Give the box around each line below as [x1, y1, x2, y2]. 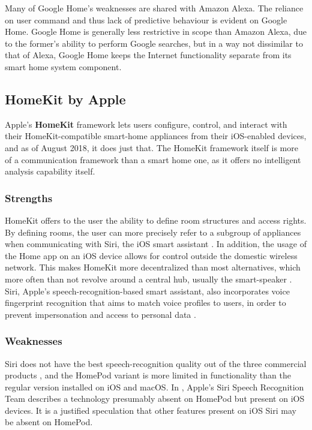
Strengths [5, 190, 53, 205]
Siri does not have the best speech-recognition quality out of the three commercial [5, 357, 307, 369]
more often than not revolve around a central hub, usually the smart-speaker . [5, 272, 292, 285]
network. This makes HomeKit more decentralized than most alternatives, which [5, 261, 301, 273]
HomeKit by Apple [5, 89, 126, 108]
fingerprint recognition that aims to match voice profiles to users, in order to [5, 296, 286, 309]
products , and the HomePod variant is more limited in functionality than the [5, 369, 291, 381]
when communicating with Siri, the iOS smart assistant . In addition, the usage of [5, 237, 307, 250]
